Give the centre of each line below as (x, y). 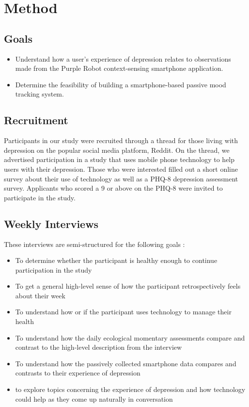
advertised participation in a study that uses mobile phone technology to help (119, 159)
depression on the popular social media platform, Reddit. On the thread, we (117, 150)
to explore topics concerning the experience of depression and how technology (130, 389)
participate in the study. (40, 197)
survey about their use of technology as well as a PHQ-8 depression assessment (121, 178)
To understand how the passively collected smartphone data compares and (126, 363)
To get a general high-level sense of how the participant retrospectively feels (128, 286)
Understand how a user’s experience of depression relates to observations (123, 58)
